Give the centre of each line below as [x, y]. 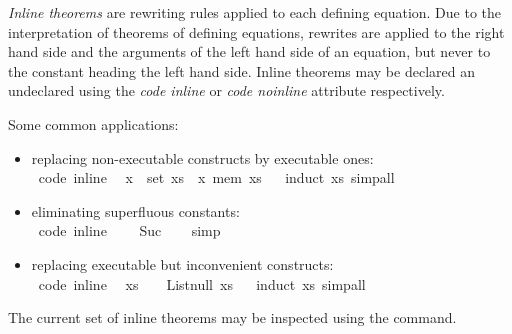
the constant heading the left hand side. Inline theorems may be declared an [241, 70]
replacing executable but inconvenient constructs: [182, 263]
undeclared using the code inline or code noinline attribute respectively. [226, 90]
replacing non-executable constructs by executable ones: [202, 157]
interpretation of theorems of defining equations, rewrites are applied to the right [256, 31]
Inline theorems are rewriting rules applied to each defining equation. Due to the [255, 12]
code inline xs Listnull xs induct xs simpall [202, 283]
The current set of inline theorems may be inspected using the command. [232, 317]
